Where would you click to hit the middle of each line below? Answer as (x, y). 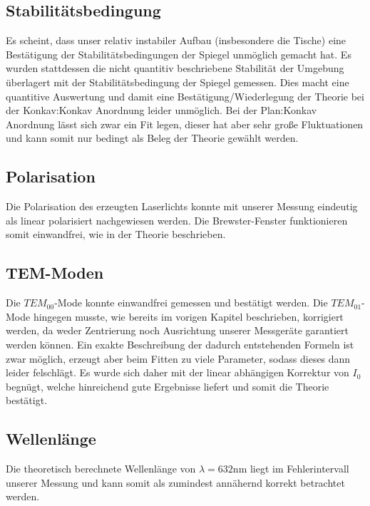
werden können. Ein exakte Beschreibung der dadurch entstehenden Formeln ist (180, 344)
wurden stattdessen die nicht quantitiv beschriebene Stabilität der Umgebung (175, 68)
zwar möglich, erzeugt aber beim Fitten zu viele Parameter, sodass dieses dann (178, 358)
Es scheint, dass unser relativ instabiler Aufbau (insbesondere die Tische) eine (176, 40)
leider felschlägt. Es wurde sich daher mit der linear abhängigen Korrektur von (178, 372)
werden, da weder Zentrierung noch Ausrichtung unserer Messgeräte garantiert (177, 330)
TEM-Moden (55, 273)
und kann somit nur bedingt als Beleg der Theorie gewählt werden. (152, 138)
